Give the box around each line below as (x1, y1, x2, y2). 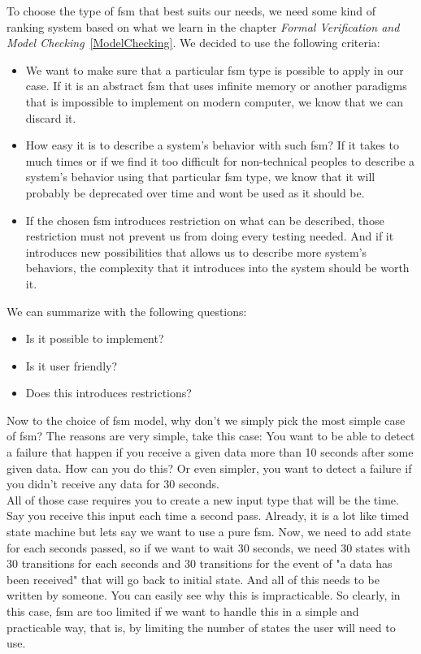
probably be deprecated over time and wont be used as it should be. (25, 184, 365, 201)
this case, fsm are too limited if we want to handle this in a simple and (7, 603, 359, 619)
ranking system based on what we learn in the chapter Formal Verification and (7, 18, 400, 35)
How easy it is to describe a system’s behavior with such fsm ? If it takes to (25, 136, 399, 154)
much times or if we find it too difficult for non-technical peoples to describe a (25, 152, 415, 169)
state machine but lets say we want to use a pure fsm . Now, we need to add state (7, 523, 411, 540)
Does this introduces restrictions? (25, 384, 192, 401)
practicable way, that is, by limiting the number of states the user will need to (7, 618, 396, 635)
